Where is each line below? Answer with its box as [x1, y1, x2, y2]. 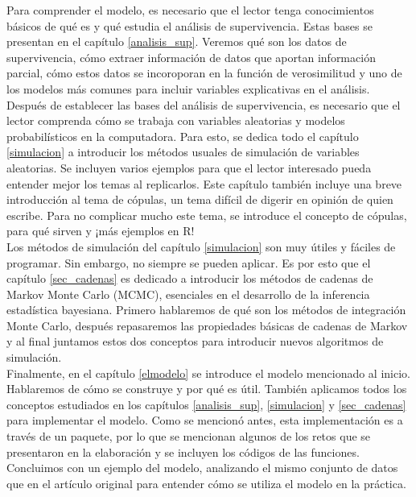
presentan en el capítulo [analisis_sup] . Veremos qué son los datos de [6, 33, 347, 50]
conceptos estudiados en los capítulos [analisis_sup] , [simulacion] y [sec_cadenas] [6, 396, 406, 412]
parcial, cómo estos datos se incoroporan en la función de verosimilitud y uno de [6, 64, 402, 81]
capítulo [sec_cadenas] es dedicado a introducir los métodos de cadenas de [6, 270, 373, 287]
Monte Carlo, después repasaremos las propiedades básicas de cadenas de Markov [6, 317, 408, 333]
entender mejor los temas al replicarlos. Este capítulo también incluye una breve [6, 175, 402, 192]
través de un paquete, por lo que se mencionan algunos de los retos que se [6, 428, 371, 445]
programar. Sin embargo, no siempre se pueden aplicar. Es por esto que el [6, 254, 371, 271]
